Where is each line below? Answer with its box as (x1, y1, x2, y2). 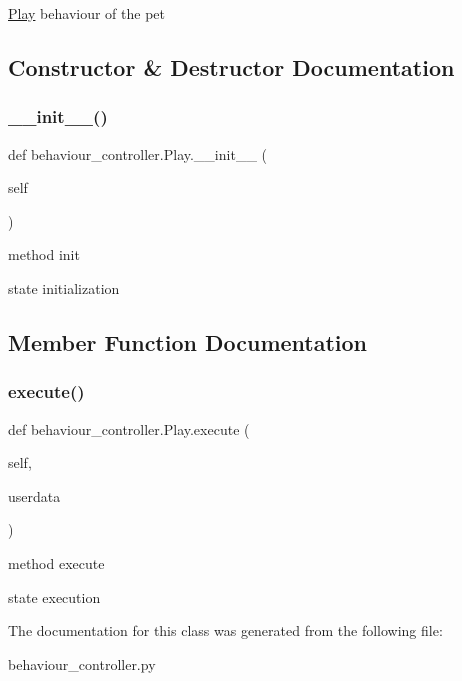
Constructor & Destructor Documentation (8, 51, 455, 82)
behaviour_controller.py (8, 653, 156, 674)
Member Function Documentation (8, 326, 368, 357)
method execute (8, 552, 105, 573)
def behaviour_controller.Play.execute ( (8, 418, 250, 439)
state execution (8, 586, 101, 607)
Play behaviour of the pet (8, 3, 165, 23)
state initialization (8, 277, 120, 298)
